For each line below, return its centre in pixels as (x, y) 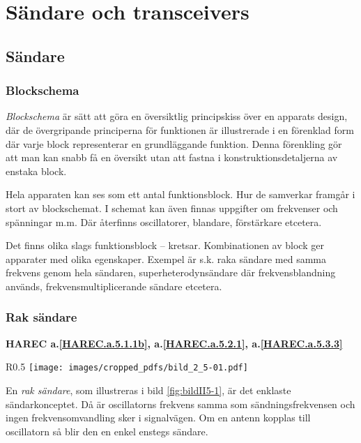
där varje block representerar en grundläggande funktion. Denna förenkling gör (174, 143)
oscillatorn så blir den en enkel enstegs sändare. (107, 431)
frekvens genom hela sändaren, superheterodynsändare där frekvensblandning (171, 272)
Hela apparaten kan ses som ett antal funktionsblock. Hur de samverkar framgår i (180, 194)
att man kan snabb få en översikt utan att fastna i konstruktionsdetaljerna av (172, 157)
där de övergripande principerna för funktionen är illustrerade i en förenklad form (180, 129)
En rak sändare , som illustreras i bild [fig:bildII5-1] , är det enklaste (148, 390)
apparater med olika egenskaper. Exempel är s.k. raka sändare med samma (166, 258)
